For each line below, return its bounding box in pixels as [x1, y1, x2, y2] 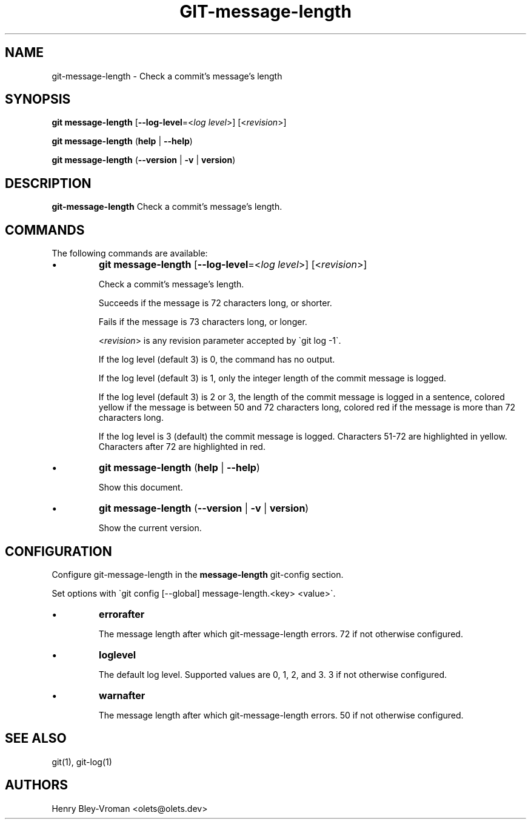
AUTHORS [5, 777, 68, 793]
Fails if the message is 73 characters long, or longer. [98, 317, 307, 327]
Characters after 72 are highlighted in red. [98, 441, 265, 452]
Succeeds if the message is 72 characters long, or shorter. [98, 298, 332, 309]
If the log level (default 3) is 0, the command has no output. [98, 354, 335, 365]
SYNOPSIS [5, 92, 71, 107]
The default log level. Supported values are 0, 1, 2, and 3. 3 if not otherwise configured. [98, 669, 447, 680]
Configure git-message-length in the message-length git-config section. [52, 569, 344, 580]
